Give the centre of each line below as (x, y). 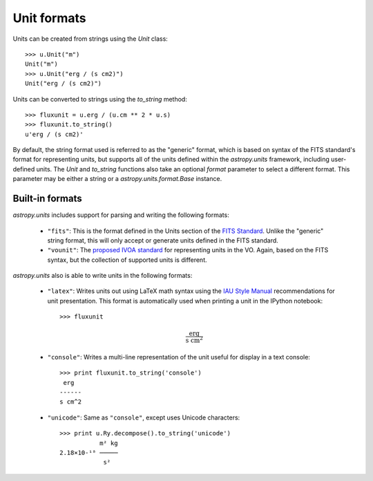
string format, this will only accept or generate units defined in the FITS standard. (163, 240)
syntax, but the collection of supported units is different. (127, 260)
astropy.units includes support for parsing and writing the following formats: (121, 215)
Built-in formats (47, 199)
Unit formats (49, 18)
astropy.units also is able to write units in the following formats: (103, 276)
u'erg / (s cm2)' (54, 134)
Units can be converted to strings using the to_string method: (100, 99)
